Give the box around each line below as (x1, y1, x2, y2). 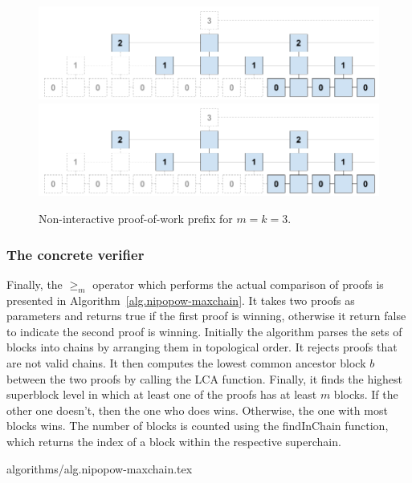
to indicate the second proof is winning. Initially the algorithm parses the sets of (6, 323, 402, 339)
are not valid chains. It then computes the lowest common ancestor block (6, 355, 366, 371)
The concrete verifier (6, 244, 145, 264)
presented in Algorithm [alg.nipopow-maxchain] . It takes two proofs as (6, 291, 355, 308)
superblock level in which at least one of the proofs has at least (6, 386, 317, 403)
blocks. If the (333, 386, 398, 403)
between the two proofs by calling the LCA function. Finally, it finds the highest (6, 370, 403, 387)
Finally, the (6, 275, 63, 292)
